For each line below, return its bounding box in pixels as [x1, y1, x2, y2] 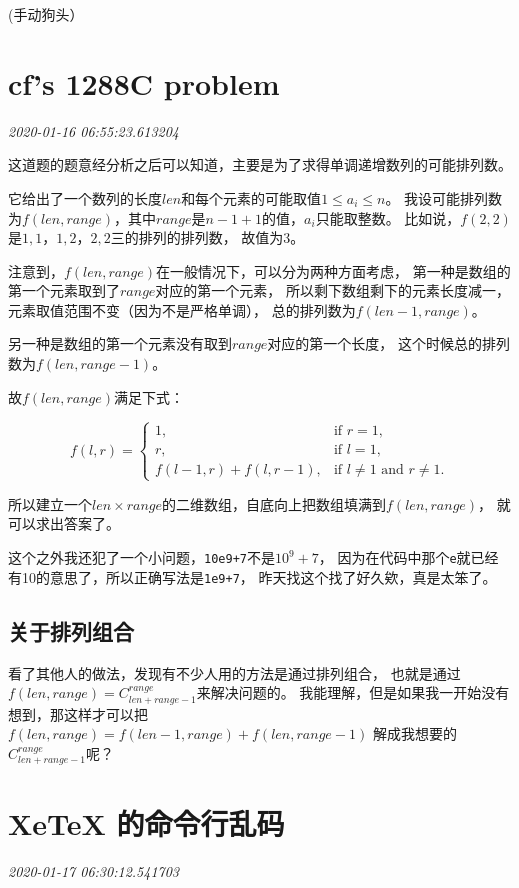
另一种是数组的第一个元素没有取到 [8, 333, 232, 354]
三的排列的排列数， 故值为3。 [110, 227, 305, 248]
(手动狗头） [8, 4, 84, 24]
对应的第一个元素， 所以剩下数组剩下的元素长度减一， [155, 280, 511, 301]
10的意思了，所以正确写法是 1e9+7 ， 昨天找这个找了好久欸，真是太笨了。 [21, 566, 497, 587]
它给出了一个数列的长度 [8, 187, 162, 208]
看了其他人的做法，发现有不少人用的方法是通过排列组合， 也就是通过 [8, 662, 461, 683]
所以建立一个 [8, 493, 92, 514]
